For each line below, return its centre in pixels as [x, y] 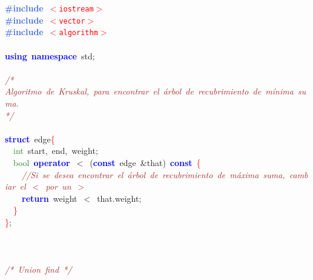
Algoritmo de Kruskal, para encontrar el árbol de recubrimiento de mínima [149, 91]
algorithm [78, 33]
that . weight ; [119, 198]
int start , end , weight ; [56, 151]
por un [58, 186]
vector [72, 21]
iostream [76, 9]
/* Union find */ [38, 269]
